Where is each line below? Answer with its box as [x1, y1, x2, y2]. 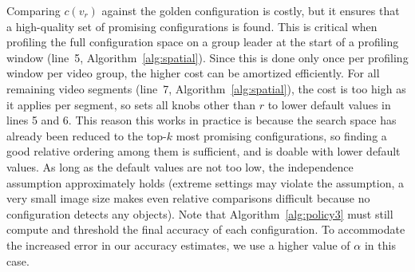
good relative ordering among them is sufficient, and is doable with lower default [6, 143, 401, 160]
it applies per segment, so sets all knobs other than [6, 96, 256, 112]
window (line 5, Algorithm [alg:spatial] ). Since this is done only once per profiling [6, 49, 409, 65]
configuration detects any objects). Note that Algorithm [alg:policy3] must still [6, 205, 393, 222]
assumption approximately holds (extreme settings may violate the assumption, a [6, 174, 404, 191]
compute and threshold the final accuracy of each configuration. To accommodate [6, 221, 405, 238]
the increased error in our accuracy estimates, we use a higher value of [6, 236, 350, 253]
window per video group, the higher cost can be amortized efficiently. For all [6, 65, 380, 81]
